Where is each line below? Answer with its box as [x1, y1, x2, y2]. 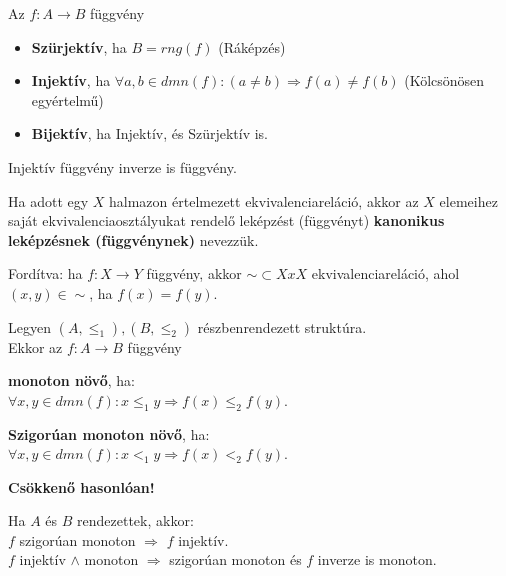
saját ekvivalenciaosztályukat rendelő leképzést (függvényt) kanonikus [8, 210, 445, 231]
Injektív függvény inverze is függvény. [8, 156, 237, 177]
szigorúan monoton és [169, 549, 302, 570]
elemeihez [439, 190, 498, 211]
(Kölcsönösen [404, 70, 485, 91]
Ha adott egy [8, 190, 89, 211]
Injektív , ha [31, 70, 111, 91]
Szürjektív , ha [31, 36, 127, 57]
